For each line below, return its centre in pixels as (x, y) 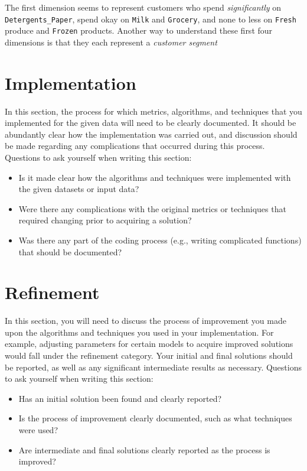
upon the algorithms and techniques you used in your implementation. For (139, 332)
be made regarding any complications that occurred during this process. (135, 146)
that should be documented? (70, 251)
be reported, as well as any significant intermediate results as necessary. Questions (153, 367)
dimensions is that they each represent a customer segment (111, 42)
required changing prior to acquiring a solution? (105, 220)
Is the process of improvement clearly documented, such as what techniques (155, 418)
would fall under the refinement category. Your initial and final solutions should (149, 355)
